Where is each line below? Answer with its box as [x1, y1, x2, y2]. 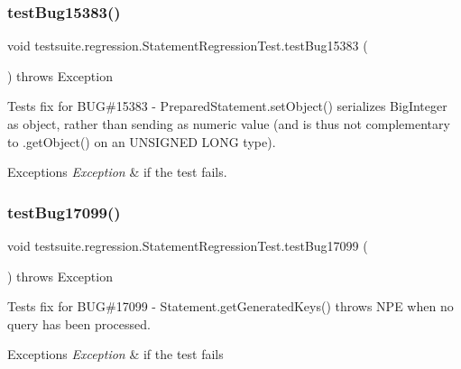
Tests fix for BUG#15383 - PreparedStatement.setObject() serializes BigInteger [7, 97, 447, 115]
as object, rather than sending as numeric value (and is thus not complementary [7, 115, 450, 133]
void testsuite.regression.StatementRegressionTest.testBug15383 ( [7, 36, 368, 55]
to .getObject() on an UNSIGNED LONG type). [7, 132, 276, 151]
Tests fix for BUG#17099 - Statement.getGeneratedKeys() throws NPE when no [7, 297, 454, 316]
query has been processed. [7, 314, 151, 333]
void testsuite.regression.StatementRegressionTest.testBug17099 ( [7, 236, 368, 254]
